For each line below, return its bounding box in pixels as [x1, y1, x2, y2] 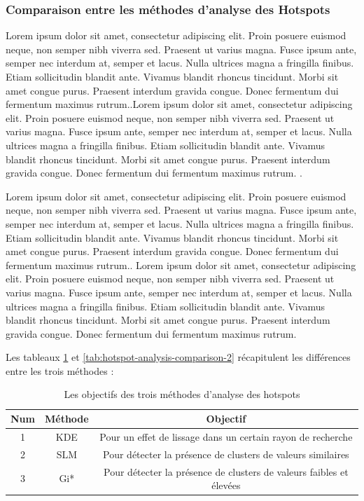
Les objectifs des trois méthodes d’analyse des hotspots [64, 387, 300, 402]
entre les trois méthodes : [6, 363, 114, 378]
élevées [211, 478, 241, 493]
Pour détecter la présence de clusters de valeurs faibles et [104, 464, 349, 479]
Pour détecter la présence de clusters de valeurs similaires [103, 446, 349, 461]
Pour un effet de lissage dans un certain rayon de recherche [99, 429, 353, 444]
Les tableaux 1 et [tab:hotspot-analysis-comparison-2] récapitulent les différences [6, 350, 351, 364]
